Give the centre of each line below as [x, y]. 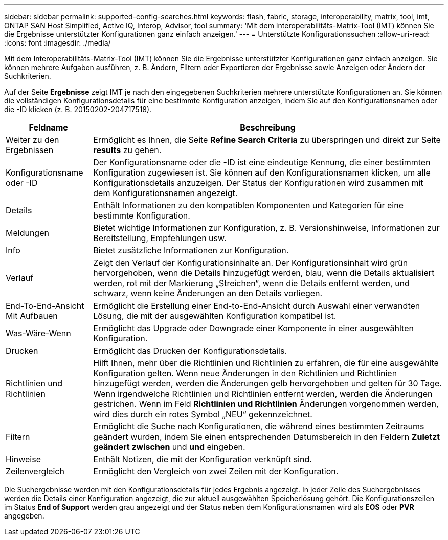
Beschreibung [268, 127]
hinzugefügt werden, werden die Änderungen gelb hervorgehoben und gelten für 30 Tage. [267, 383]
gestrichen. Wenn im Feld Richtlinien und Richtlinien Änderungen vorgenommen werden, [266, 404]
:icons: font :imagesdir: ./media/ [58, 43]
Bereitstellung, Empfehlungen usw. [160, 238]
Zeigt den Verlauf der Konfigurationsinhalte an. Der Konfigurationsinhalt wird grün [251, 263]
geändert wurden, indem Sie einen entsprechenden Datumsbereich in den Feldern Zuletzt [267, 437]
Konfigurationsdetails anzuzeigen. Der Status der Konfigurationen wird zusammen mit [258, 183]
